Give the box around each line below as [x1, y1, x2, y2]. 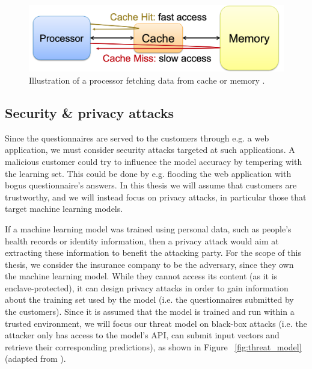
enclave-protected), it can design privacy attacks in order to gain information [5, 281, 289, 294]
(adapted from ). [5, 352, 66, 365]
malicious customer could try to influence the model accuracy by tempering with [5, 155, 302, 167]
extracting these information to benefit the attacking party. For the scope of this [5, 246, 301, 259]
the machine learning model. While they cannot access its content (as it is [5, 270, 278, 282]
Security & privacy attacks [5, 103, 174, 122]
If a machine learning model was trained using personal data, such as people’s [5, 222, 292, 235]
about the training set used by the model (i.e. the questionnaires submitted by [5, 293, 294, 306]
